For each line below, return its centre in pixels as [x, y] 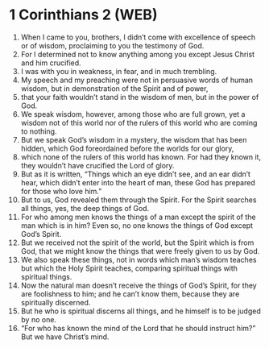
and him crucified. [51, 63]
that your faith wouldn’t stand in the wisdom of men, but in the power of [140, 97]
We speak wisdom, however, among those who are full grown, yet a [133, 114]
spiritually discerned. [56, 302]
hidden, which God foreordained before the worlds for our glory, [127, 148]
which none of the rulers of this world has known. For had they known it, [141, 157]
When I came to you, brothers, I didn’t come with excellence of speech [138, 37]
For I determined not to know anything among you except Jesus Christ [138, 54]
